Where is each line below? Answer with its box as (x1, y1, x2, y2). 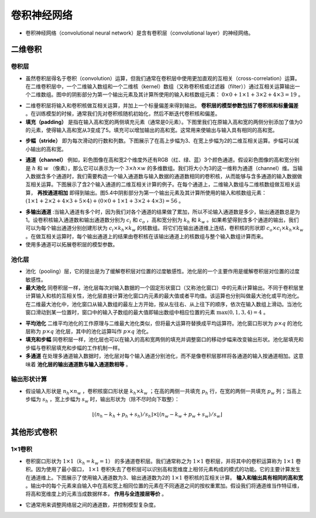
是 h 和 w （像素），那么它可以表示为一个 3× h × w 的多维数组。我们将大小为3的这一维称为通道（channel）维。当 (25, 164, 298, 171)
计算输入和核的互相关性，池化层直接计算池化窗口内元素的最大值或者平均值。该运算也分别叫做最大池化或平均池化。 (25, 292, 303, 299)
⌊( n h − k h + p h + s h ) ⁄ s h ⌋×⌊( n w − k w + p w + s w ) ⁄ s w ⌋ (92, 411, 222, 419)
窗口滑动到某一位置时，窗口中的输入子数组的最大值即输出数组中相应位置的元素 (25, 309, 215, 316)
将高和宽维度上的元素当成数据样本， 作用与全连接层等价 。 (25, 490, 167, 497)
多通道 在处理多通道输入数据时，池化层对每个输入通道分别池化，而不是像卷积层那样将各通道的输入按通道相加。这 (25, 353, 298, 360)
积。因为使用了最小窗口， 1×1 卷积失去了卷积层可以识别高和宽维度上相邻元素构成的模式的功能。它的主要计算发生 (25, 466, 301, 473)
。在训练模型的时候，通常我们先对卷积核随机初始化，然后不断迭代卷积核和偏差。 (25, 110, 221, 117)
